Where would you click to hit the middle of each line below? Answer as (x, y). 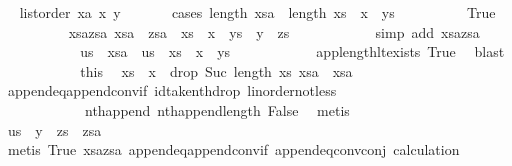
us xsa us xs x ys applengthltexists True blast (292, 51)
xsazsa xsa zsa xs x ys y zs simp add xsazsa (274, 31)
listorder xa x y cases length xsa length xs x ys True (257, 12)
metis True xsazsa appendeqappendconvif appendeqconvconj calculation (233, 149)
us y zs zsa (54, 129)
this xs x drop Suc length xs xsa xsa (216, 70)
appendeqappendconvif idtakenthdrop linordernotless (172, 90)
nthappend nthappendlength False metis (217, 109)
